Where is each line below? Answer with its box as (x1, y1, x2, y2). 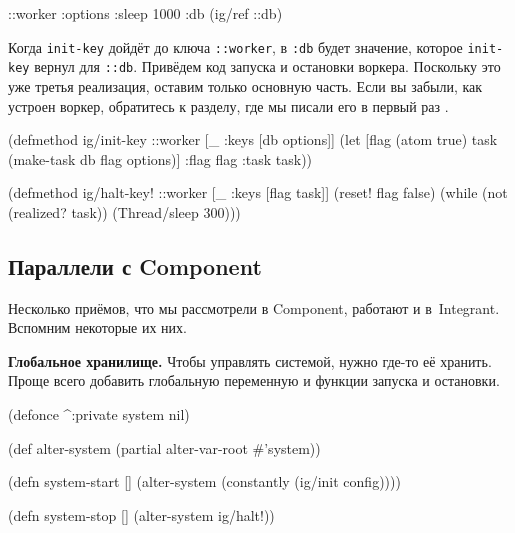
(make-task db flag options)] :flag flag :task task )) (8, 148, 313, 169)
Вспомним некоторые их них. (8, 317, 188, 338)
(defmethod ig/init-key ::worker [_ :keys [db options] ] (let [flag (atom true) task (8, 129, 498, 150)
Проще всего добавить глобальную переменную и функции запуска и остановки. (8, 370, 500, 391)
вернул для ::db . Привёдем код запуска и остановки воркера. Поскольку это (34, 56, 501, 77)
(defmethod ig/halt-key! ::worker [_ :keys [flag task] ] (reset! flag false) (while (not (8, 182, 508, 203)
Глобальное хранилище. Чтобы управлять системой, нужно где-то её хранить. (8, 350, 492, 371)
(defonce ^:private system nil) (8, 404, 190, 425)
